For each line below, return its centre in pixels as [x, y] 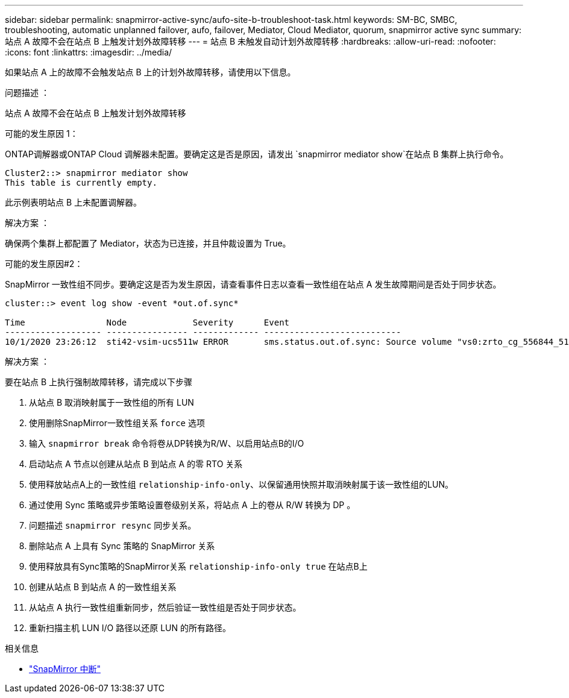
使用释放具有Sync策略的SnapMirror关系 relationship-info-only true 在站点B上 [198, 566]
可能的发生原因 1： [42, 134]
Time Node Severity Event [147, 322]
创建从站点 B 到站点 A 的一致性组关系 [103, 587]
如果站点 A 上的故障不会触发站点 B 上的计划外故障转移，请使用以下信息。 [150, 72]
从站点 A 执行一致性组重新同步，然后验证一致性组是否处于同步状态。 [165, 607]
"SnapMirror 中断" [65, 669]
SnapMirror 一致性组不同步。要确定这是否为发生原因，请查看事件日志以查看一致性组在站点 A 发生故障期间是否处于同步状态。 [253, 284]
